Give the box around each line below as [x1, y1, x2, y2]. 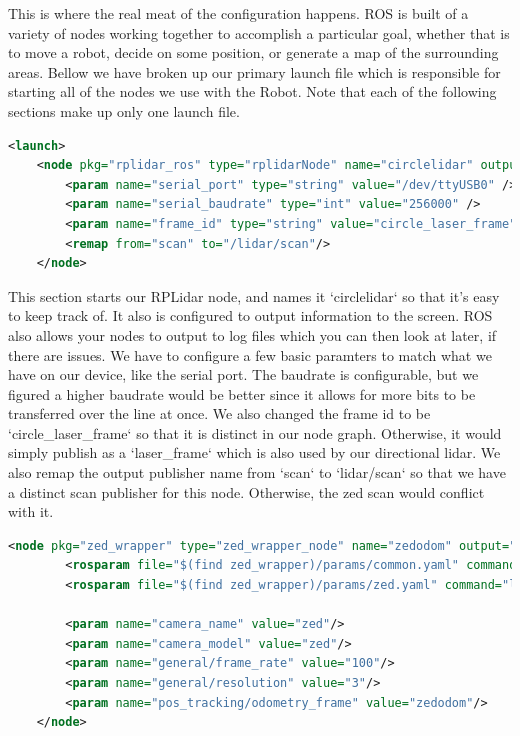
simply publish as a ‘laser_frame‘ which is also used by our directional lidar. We [8, 442, 501, 463]
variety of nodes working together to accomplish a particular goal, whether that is [8, 22, 510, 43]
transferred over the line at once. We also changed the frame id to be [8, 403, 431, 424]
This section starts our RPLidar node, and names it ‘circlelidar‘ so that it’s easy [8, 285, 500, 306]
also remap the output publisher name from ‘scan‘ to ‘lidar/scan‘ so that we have [8, 462, 506, 483]
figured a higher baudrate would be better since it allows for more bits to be [8, 383, 476, 404]
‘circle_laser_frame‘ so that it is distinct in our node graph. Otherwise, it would [8, 422, 502, 443]
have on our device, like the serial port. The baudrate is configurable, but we [8, 364, 479, 385]
